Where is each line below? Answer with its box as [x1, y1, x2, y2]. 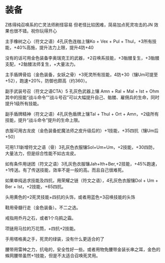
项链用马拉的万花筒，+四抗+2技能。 [5, 225, 78, 231]
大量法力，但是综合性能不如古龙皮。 [5, 150, 79, 156]
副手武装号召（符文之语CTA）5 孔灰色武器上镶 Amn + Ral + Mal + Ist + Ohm [5, 88, 159, 94]
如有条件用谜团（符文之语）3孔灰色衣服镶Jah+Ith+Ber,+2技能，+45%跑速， [5, 161, 160, 166]
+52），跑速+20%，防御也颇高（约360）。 [5, 77, 90, 84]
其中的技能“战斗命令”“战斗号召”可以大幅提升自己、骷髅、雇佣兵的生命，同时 [5, 94, 160, 100]
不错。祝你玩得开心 [18, 28, 57, 33]
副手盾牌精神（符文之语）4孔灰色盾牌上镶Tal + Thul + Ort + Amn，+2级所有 [5, 111, 159, 117]
